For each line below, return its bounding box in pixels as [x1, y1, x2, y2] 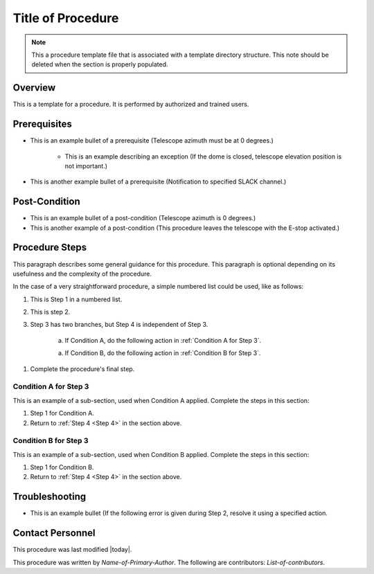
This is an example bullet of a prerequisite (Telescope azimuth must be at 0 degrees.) [30, 136, 274, 145]
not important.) [64, 161, 107, 170]
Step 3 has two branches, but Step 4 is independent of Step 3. [30, 321, 208, 329]
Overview [12, 82, 56, 93]
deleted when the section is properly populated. [31, 60, 169, 69]
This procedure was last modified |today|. [12, 546, 132, 554]
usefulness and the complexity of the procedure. [12, 269, 152, 278]
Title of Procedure [12, 10, 119, 26]
